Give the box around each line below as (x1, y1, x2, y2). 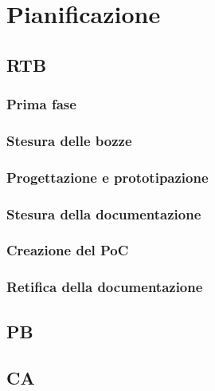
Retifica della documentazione (6, 277, 203, 297)
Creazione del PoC (6, 240, 129, 260)
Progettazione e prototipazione (6, 167, 209, 187)
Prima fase (6, 94, 76, 114)
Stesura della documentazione (6, 203, 201, 223)
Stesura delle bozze (6, 130, 132, 150)
